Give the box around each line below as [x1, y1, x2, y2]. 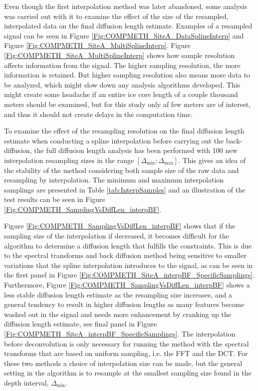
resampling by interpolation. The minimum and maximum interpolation [4, 174, 224, 185]
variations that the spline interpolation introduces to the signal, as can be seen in [4, 259, 253, 270]
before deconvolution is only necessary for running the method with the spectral [4, 338, 249, 348]
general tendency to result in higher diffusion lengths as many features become [4, 299, 245, 309]
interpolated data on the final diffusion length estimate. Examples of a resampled [4, 20, 253, 31]
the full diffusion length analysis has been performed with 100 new [34, 145, 238, 155]
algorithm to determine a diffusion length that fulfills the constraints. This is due [4, 240, 252, 250]
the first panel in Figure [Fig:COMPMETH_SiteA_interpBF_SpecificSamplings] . [4, 269, 255, 280]
